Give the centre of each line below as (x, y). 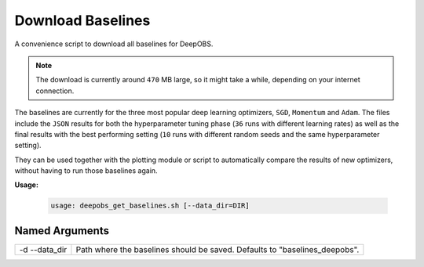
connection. (55, 91)
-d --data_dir (43, 249)
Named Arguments (62, 231)
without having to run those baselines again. (86, 171)
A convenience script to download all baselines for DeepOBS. (114, 44)
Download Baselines (82, 20)
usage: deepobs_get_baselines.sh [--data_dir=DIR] (150, 206)
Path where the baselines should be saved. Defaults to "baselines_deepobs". (217, 249)
